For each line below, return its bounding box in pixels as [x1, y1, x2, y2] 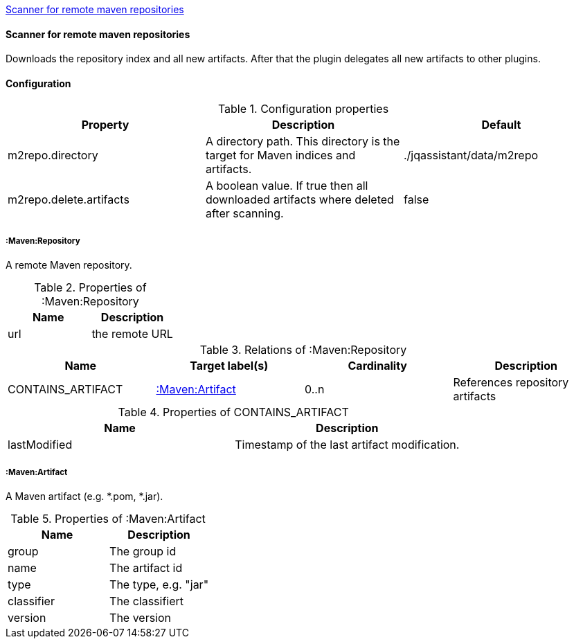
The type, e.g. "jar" [109, 578, 209, 591]
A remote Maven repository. [6, 259, 132, 271]
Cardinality [348, 359, 407, 373]
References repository [453, 375, 569, 390]
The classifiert [109, 594, 184, 608]
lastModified [8, 438, 73, 452]
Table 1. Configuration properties [217, 102, 389, 116]
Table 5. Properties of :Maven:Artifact [10, 512, 206, 526]
